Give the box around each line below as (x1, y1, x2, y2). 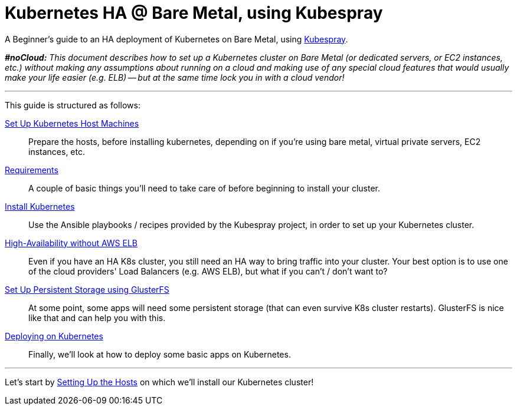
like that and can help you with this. (28, 312, 166, 323)
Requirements (5, 164, 58, 175)
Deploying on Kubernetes (5, 330, 103, 341)
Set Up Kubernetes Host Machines (5, 118, 139, 128)
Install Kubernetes (5, 201, 75, 211)
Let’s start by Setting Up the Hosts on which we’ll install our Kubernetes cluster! (5, 376, 314, 387)
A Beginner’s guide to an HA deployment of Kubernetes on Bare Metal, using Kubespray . (5, 34, 348, 44)
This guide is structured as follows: (5, 100, 140, 110)
